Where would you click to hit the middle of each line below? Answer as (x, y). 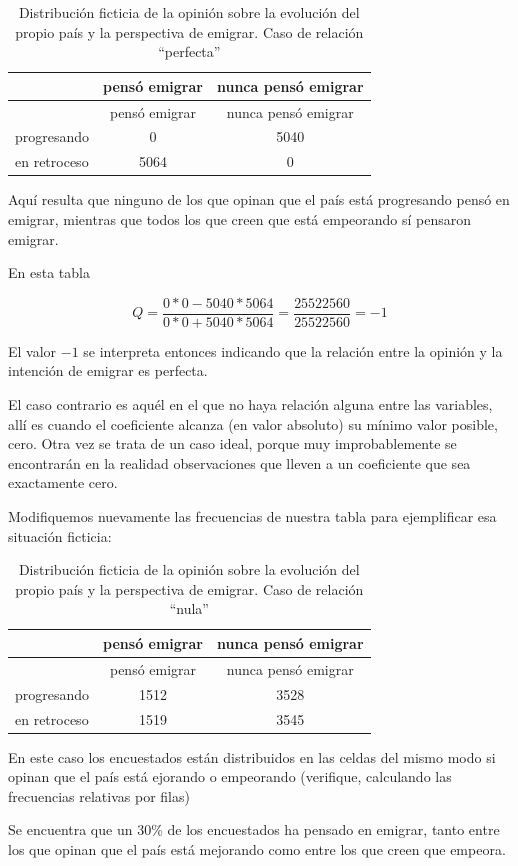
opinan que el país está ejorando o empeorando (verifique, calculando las (230, 776)
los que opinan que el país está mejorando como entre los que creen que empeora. (257, 848)
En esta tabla (49, 272)
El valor (32, 350)
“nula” (189, 608)
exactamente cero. (63, 482)
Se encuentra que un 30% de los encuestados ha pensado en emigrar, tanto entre (254, 829)
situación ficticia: (60, 535)
